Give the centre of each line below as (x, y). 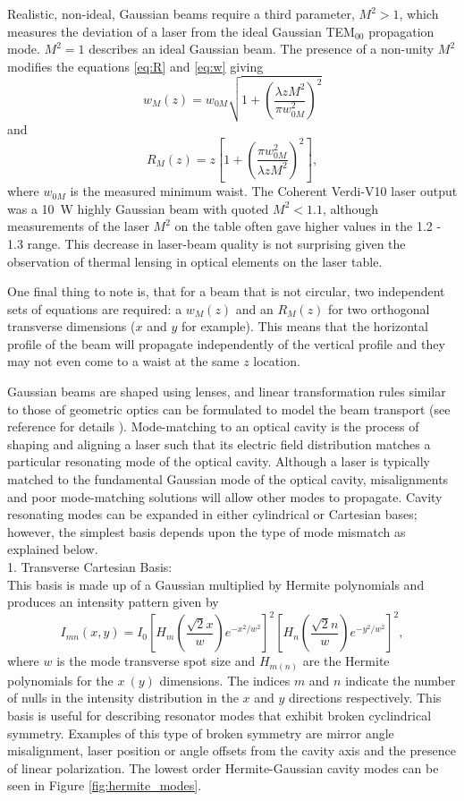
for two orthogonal (379, 308)
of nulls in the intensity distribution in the (123, 698)
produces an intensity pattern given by (113, 602)
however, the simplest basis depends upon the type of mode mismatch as (207, 531)
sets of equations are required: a (95, 308)
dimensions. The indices (225, 680)
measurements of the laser (78, 226)
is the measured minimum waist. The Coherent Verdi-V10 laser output (264, 191)
